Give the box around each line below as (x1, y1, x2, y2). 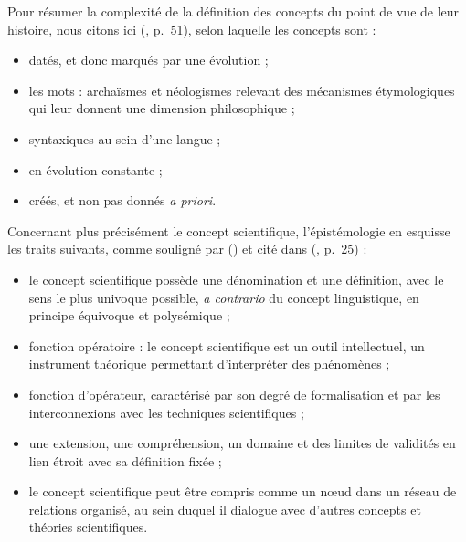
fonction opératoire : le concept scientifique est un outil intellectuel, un (28, 336, 425, 355)
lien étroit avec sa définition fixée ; (28, 451, 222, 470)
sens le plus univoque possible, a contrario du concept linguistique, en (28, 287, 419, 307)
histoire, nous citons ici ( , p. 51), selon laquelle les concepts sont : (7, 19, 376, 38)
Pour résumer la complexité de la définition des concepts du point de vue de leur (7, 2, 460, 20)
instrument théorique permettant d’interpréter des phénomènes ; (28, 354, 390, 373)
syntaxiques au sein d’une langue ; (28, 129, 221, 148)
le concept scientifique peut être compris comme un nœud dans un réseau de (28, 482, 457, 501)
